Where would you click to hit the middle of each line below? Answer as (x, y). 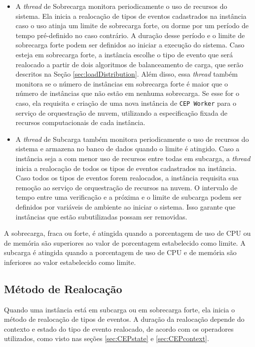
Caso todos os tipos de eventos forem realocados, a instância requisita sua (127, 178)
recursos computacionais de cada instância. (80, 122)
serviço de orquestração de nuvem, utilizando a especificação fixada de (122, 112)
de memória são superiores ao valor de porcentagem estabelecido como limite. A (125, 242)
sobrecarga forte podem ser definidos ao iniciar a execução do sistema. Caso (130, 45)
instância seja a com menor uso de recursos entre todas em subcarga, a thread (133, 158)
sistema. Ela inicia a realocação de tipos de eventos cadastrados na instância (131, 16)
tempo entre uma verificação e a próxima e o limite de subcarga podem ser (128, 197)
